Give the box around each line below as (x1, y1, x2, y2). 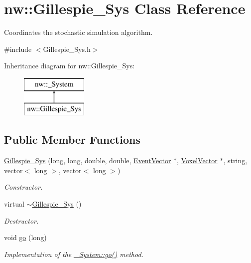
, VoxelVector (177, 155, 218, 166)
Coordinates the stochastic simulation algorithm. (4, 27, 153, 37)
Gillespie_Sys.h (43, 43, 91, 54)
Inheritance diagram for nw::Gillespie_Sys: (4, 60, 135, 71)
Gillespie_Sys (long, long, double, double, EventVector (4, 155, 171, 166)
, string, (223, 155, 248, 166)
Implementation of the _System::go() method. (4, 249, 143, 259)
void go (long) (4, 232, 47, 243)
